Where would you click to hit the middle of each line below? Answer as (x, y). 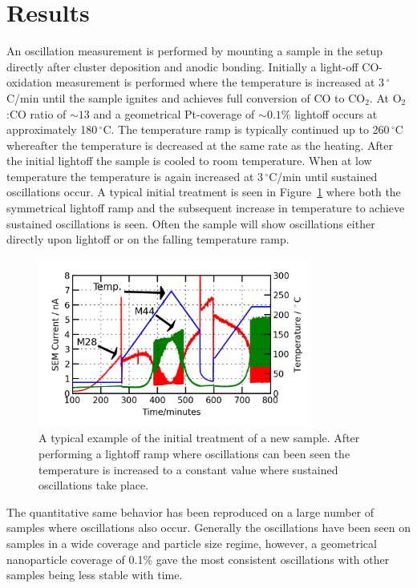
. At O (385, 97)
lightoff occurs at (336, 113)
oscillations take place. (94, 485)
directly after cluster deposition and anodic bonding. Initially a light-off (182, 66)
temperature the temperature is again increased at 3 (135, 176)
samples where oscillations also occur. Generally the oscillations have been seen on (208, 528)
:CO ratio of (36, 113)
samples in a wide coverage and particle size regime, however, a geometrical (192, 543)
